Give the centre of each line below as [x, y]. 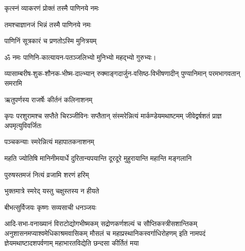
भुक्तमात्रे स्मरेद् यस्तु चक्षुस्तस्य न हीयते [52, 191]
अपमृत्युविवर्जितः [23, 125]
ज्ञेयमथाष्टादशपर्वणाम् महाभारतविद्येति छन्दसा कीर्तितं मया [72, 242]
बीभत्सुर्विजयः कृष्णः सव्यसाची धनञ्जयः [50, 207]
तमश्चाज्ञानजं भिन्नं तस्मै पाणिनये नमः [48, 24]
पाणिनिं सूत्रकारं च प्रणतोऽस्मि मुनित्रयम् [50, 41]
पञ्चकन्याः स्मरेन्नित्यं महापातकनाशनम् [49, 142]
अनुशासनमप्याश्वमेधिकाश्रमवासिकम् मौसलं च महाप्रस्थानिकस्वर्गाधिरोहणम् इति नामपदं [105, 233]
